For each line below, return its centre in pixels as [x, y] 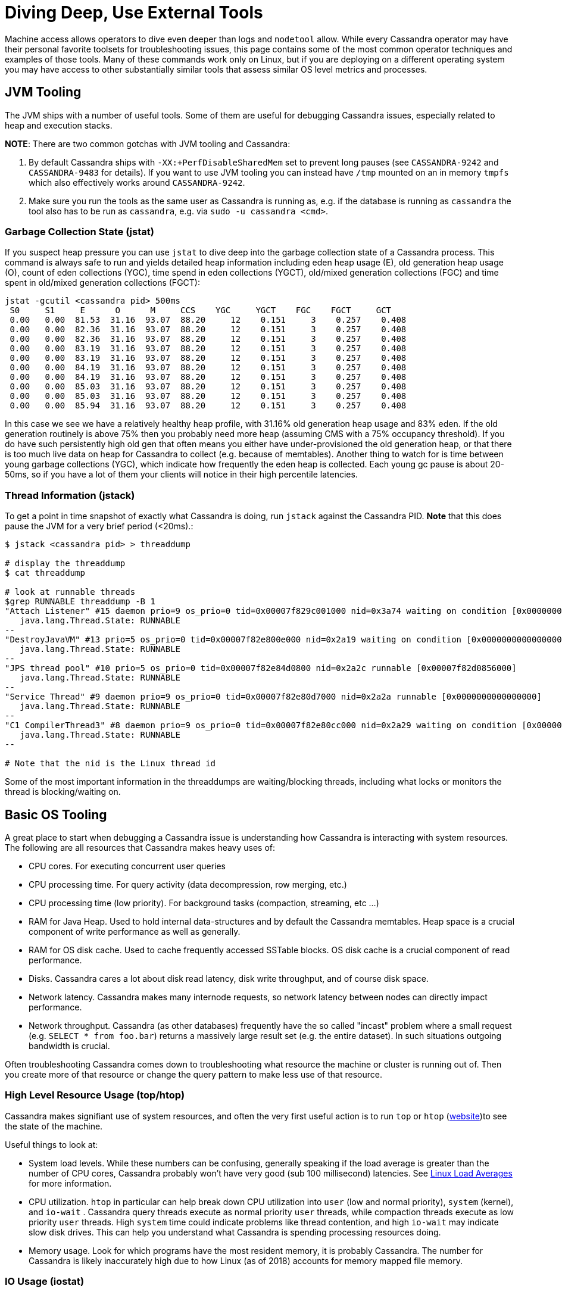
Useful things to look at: [51, 1144]
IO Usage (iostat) [45, 1282]
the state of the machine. [54, 1126]
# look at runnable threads [70, 592]
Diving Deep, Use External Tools [134, 13]
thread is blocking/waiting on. [63, 792]
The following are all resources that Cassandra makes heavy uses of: [140, 847]
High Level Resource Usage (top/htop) [95, 1095]
